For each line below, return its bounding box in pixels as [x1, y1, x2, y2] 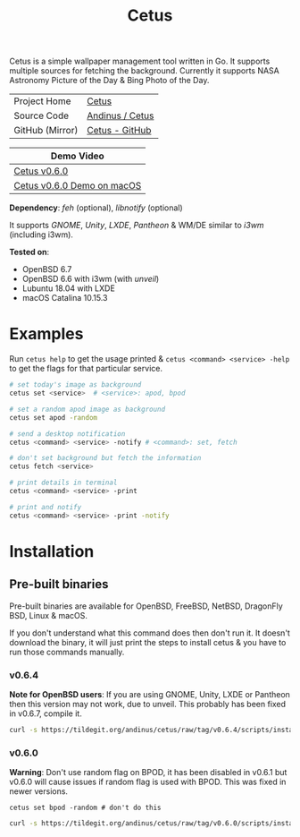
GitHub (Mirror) [13, 124, 79, 137]
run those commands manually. [9, 646, 125, 657]
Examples [9, 324, 84, 345]
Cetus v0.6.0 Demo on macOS [13, 180, 142, 192]
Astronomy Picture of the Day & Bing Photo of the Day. [9, 75, 210, 86]
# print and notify [9, 502, 82, 511]
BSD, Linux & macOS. [9, 610, 87, 620]
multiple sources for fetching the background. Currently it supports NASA [9, 65, 279, 76]
